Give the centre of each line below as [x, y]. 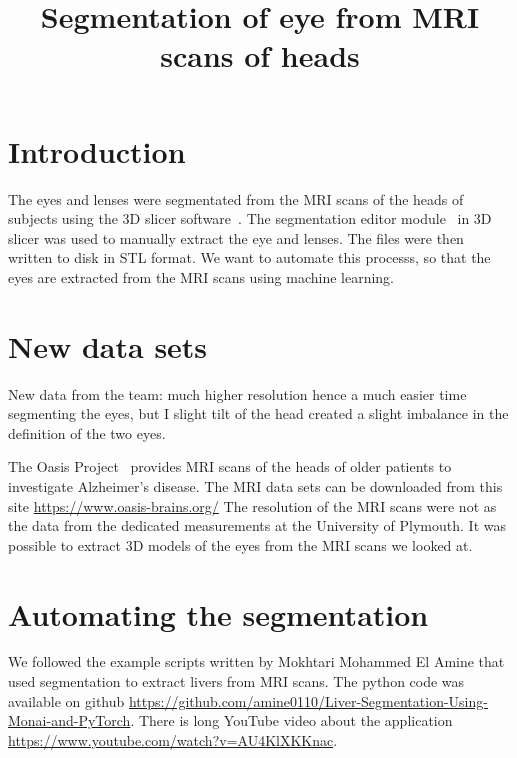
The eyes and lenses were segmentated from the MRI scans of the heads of [236, 198]
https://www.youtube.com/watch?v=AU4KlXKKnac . [173, 739]
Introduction [97, 150]
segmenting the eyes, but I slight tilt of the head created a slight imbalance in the [258, 413]
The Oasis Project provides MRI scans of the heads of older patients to [230, 466]
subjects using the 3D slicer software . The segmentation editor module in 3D [250, 218]
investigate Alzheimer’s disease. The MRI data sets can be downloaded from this [255, 485]
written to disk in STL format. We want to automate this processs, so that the [249, 257]
